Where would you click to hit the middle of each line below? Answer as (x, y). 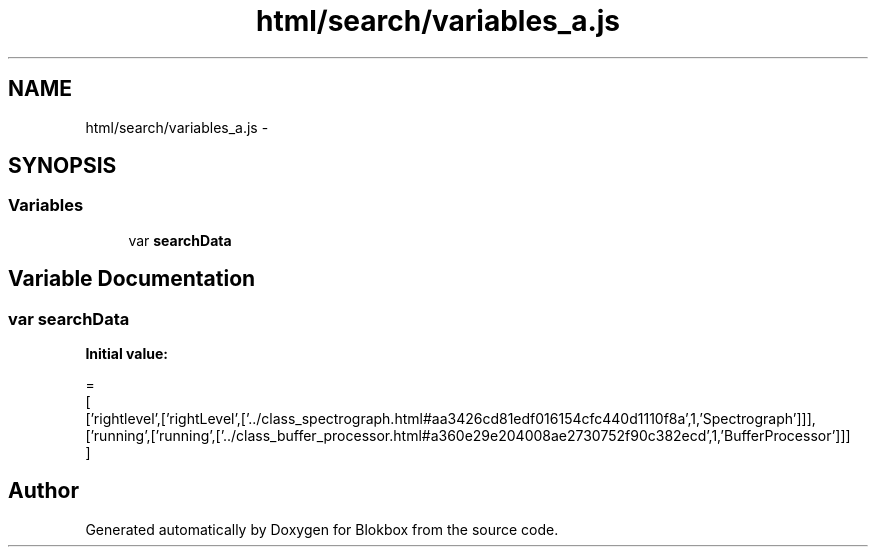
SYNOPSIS (62, 166)
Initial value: (126, 354)
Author (43, 491)
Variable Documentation (132, 279)
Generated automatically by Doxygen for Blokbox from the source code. (322, 529)
